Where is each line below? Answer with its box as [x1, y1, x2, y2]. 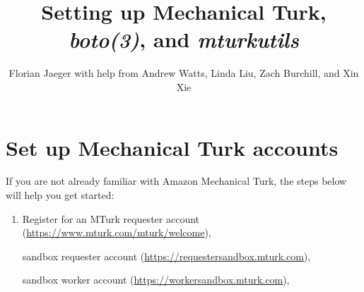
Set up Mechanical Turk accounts [6, 133, 339, 162]
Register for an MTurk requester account [22, 211, 200, 226]
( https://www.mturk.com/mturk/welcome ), [22, 225, 211, 240]
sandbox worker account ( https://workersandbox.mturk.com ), [22, 272, 290, 287]
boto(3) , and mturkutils [69, 25, 299, 54]
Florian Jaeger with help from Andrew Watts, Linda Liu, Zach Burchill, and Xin [8, 66, 359, 80]
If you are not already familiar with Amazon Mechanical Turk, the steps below [6, 174, 347, 188]
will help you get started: [6, 188, 115, 202]
